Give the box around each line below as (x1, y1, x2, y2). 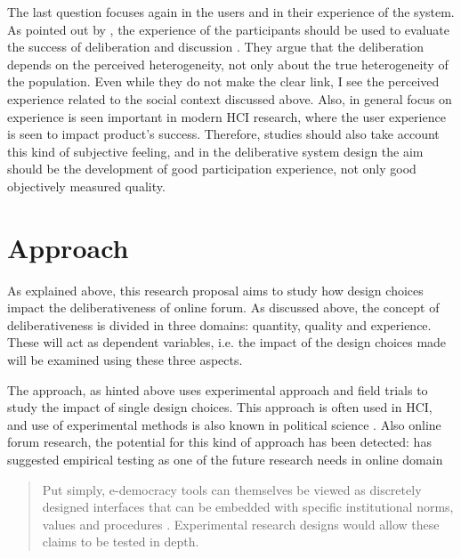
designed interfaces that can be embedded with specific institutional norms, (42, 497, 454, 516)
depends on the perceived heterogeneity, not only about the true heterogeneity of (7, 54, 449, 73)
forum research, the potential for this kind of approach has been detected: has (7, 433, 432, 451)
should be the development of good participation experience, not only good (7, 159, 417, 178)
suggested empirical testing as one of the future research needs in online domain (7, 450, 443, 468)
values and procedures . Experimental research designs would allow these (42, 514, 440, 533)
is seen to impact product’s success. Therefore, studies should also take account (7, 125, 440, 143)
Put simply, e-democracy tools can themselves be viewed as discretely (42, 480, 422, 498)
